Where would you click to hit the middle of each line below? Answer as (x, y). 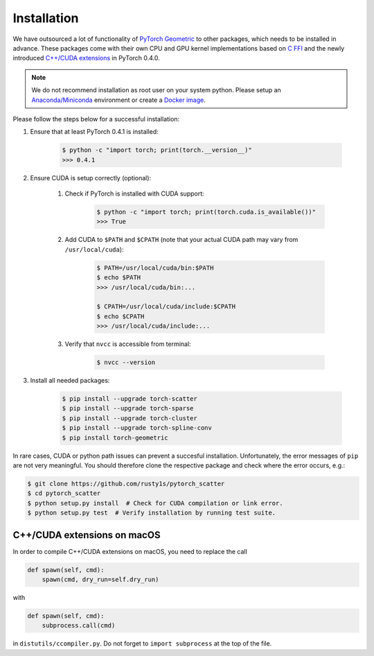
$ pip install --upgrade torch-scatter (130, 399)
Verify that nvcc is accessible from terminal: (128, 344)
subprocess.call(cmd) (79, 625)
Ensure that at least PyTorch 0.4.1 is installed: (94, 132)
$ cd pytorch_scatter (64, 493)
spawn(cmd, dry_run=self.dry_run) (100, 580)
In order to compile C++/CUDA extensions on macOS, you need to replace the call (130, 551)
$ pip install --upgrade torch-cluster (130, 418)
